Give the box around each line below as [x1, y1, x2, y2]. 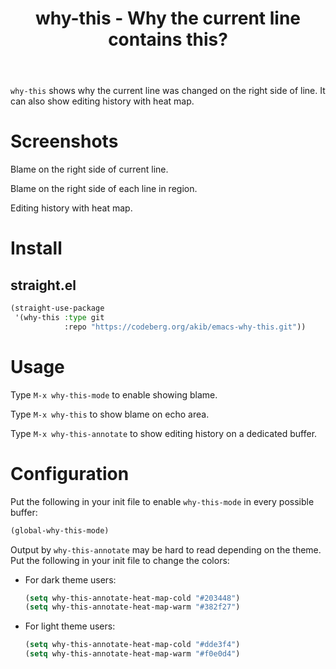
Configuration [10, 462, 130, 485]
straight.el [10, 277, 77, 294]
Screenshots [10, 130, 119, 153]
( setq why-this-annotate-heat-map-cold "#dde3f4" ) [24, 640, 241, 650]
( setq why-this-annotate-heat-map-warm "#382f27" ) [24, 602, 241, 612]
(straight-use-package [10, 303, 105, 314]
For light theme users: [24, 620, 116, 632]
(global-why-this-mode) [10, 525, 110, 536]
